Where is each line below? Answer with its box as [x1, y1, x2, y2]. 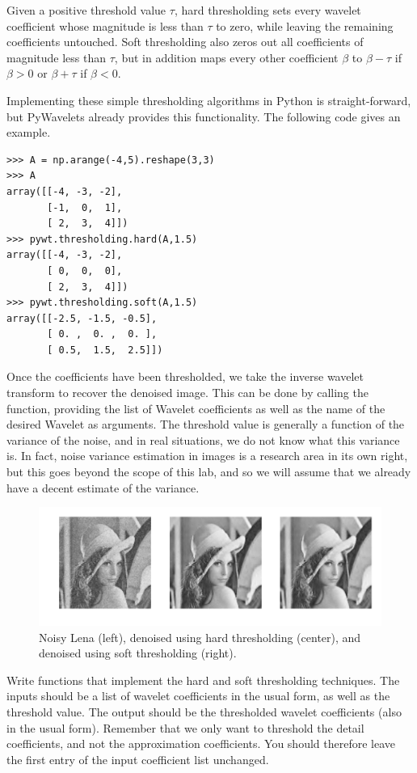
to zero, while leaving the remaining [216, 17, 394, 34]
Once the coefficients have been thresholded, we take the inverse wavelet [6, 368, 364, 385]
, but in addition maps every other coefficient [114, 49, 339, 65]
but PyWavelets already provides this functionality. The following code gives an [6, 108, 401, 125]
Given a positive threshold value [6, 2, 166, 18]
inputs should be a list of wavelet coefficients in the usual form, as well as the [6, 687, 390, 704]
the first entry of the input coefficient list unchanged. [6, 750, 269, 767]
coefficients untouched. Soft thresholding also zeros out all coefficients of [6, 33, 364, 50]
